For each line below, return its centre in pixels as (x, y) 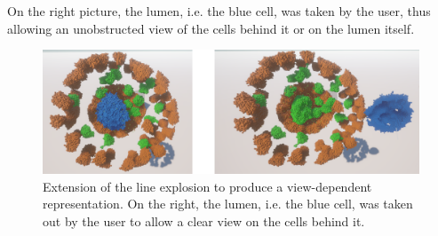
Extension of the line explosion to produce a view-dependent (207, 186)
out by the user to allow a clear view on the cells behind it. (204, 220)
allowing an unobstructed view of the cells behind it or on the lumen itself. (211, 28)
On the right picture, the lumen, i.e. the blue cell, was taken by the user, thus (219, 11)
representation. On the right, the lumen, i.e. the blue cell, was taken (228, 204)
